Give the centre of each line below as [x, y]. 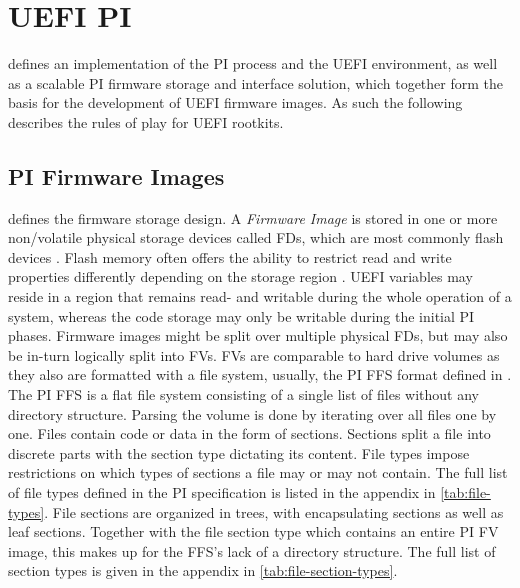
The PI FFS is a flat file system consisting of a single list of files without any [243, 394]
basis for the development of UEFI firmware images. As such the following [235, 102]
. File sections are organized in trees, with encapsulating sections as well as [274, 511]
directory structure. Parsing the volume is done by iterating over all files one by [252, 413]
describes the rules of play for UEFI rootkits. [146, 121]
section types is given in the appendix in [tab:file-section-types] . [203, 570]
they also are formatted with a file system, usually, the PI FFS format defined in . [260, 374]
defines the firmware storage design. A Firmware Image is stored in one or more [253, 217]
